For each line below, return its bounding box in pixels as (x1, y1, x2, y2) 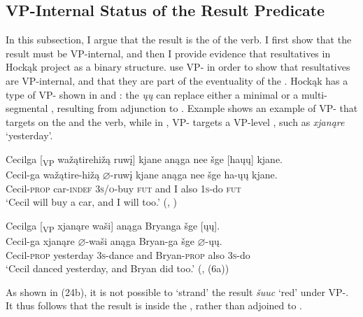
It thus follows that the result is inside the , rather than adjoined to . (6, 298, 303, 313)
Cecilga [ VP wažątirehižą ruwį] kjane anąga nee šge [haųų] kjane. (6, 151, 283, 168)
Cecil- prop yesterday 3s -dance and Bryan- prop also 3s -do (6, 247, 250, 262)
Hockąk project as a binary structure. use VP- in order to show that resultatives (6, 59, 350, 74)
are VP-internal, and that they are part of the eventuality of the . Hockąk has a (6, 73, 348, 87)
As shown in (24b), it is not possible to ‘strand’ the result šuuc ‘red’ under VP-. (6, 284, 349, 299)
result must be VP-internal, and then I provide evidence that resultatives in (6, 45, 331, 60)
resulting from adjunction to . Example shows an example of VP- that (57, 101, 358, 115)
